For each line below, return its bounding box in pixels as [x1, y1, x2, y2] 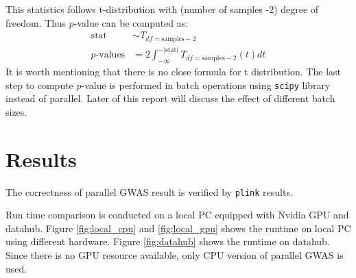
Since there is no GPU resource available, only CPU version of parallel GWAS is [5, 247, 344, 262]
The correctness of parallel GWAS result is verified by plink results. [5, 184, 293, 199]
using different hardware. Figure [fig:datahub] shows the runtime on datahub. [5, 234, 330, 249]
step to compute [5, 77, 73, 92]
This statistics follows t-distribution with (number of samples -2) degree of [5, 2, 319, 16]
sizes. [5, 104, 27, 118]
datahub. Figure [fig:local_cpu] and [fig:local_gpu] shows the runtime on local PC [5, 220, 351, 235]
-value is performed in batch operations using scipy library [81, 77, 331, 92]
